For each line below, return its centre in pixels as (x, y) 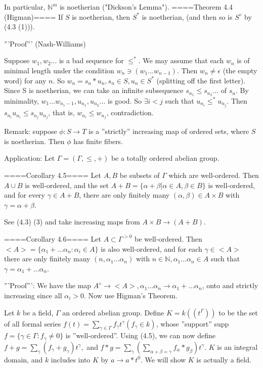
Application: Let (30, 158)
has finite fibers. (98, 141)
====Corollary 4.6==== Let (53, 238)
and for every (25, 195)
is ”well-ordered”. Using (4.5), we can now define (140, 335)
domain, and (24, 359)
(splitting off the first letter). (201, 80)
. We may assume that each (181, 60)
